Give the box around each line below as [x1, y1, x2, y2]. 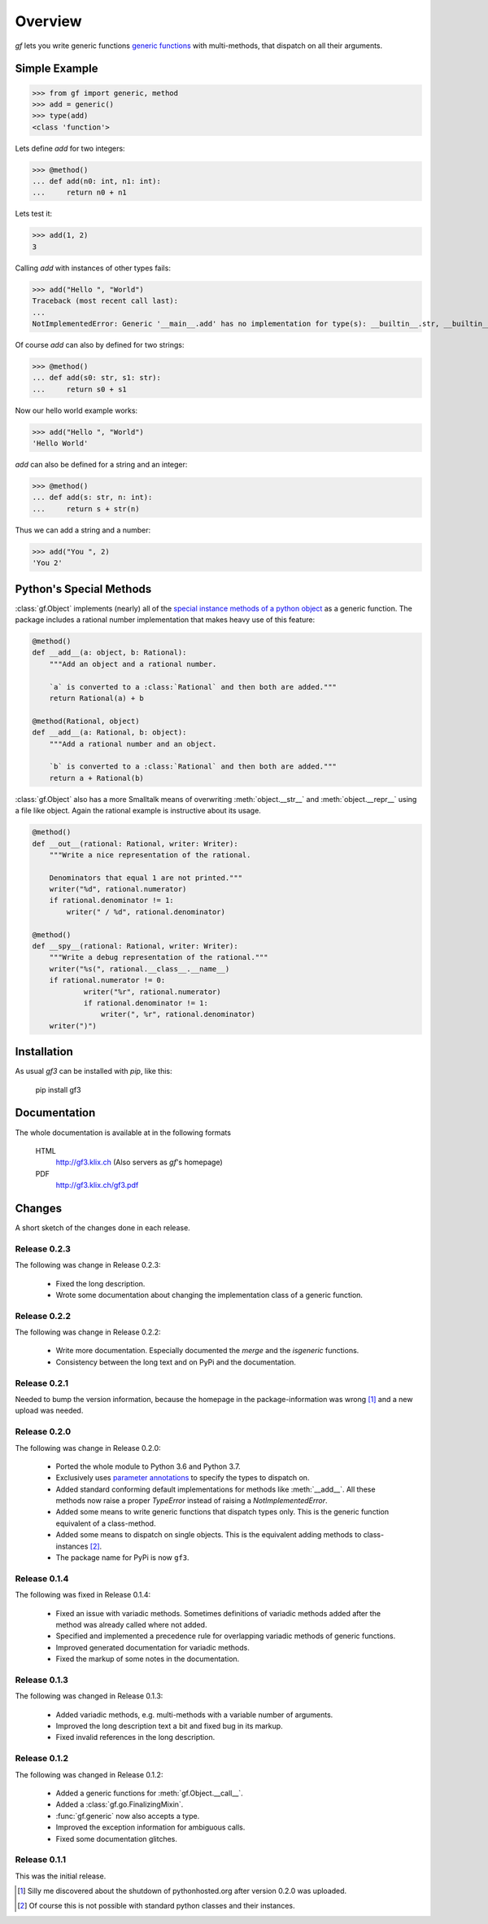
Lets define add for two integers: [15, 143, 125, 153]
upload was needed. [15, 1405, 84, 1416]
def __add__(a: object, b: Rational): [32, 648, 187, 657]
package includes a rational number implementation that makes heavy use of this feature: [15, 615, 316, 625]
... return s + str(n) [32, 504, 140, 513]
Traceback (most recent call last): [32, 296, 179, 305]
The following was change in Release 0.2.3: [15, 1260, 161, 1270]
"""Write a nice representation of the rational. [49, 850, 251, 859]
